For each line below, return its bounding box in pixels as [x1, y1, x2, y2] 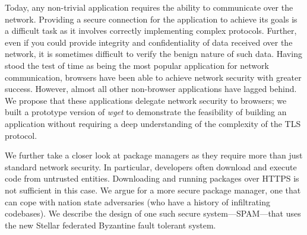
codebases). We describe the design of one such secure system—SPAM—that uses [5, 207, 301, 220]
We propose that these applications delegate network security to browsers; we [5, 94, 287, 106]
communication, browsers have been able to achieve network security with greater [5, 71, 302, 83]
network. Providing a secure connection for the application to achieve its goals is [5, 12, 297, 25]
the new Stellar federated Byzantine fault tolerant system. [5, 218, 216, 231]
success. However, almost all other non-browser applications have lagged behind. [5, 82, 297, 95]
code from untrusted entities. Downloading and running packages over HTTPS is [5, 172, 299, 185]
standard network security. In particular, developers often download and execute [5, 160, 297, 173]
